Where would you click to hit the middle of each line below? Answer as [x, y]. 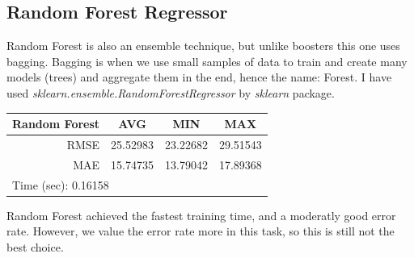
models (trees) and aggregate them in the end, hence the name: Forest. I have [199, 77]
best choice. [35, 246]
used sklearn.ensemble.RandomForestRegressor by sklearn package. [171, 92]
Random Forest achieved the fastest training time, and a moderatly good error [201, 215]
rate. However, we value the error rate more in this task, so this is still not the [201, 231]
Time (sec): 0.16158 [61, 184]
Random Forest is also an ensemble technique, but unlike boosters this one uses [203, 46]
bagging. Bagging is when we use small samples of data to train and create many [207, 61]
